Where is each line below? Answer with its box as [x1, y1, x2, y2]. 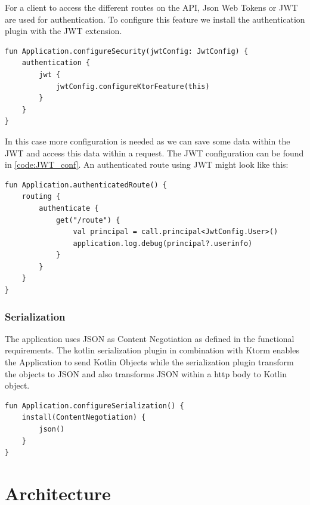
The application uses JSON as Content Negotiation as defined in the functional [5, 332, 294, 344]
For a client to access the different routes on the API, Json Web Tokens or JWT [5, 1, 298, 13]
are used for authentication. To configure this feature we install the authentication [5, 13, 305, 25]
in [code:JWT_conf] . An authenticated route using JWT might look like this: [5, 158, 289, 171]
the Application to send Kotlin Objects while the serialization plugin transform [5, 356, 294, 368]
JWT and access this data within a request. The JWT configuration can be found [5, 146, 304, 159]
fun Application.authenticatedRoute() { [5, 180, 168, 189]
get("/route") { [55, 215, 120, 224]
